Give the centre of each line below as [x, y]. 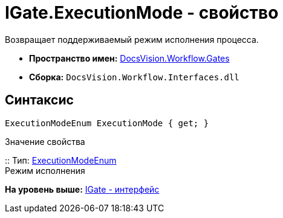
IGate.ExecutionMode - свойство [142, 13]
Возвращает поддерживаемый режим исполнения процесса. [132, 39]
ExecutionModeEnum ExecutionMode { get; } [107, 123]
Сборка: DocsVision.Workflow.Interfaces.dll [134, 77]
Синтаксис [39, 100]
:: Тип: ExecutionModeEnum [61, 160]
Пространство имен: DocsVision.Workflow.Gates [129, 58]
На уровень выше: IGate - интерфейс [82, 189]
